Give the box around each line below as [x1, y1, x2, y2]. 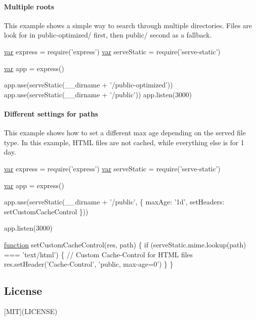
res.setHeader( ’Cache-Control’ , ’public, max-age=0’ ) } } [4, 259, 173, 269]
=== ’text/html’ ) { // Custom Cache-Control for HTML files [4, 249, 193, 259]
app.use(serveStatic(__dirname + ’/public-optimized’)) [4, 80, 173, 90]
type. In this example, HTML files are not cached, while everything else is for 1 [4, 137, 244, 147]
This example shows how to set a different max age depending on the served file [4, 127, 246, 138]
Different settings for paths [4, 108, 98, 119]
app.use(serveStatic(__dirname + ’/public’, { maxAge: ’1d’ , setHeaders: [4, 197, 224, 207]
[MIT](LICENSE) [4, 306, 57, 316]
